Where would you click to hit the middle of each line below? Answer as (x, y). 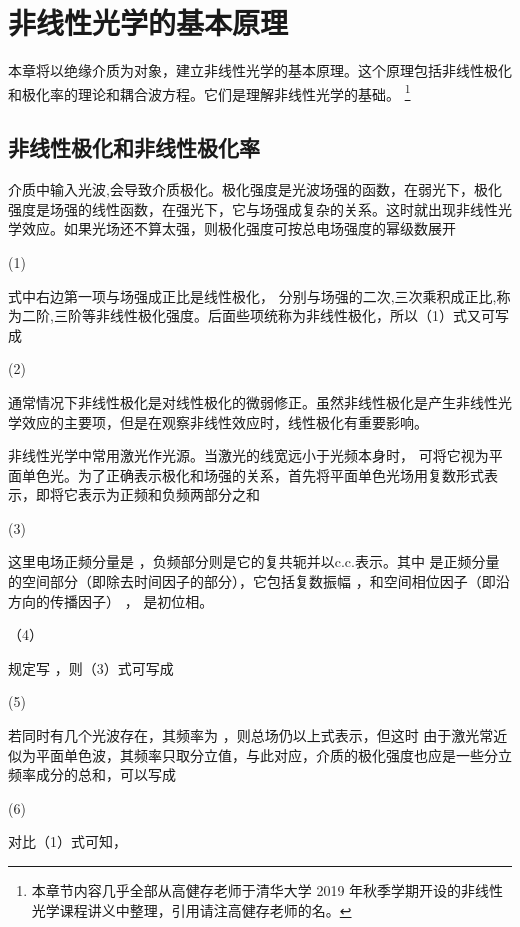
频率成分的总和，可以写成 (92, 774)
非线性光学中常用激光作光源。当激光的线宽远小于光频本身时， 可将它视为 (248, 455)
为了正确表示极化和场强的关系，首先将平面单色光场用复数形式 (280, 474)
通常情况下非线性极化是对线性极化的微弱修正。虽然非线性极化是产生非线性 (253, 401)
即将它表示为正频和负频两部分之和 (147, 494)
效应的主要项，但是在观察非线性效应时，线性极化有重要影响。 (224, 421)
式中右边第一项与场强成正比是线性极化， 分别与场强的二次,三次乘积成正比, (252, 295)
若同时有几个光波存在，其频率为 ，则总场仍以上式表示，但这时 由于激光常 (251, 735)
